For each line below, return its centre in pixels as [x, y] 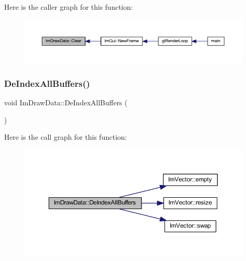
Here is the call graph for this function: [66, 137]
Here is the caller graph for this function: [69, 7]
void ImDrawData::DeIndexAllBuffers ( [66, 102]
